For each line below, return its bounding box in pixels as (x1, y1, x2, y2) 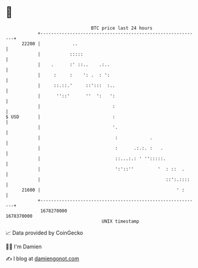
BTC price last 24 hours (91, 25, 153, 31)
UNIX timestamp (101, 218, 140, 224)
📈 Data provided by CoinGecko (5, 229, 83, 236)
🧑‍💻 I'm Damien (5, 243, 42, 250)
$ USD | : (5, 113, 116, 120)
